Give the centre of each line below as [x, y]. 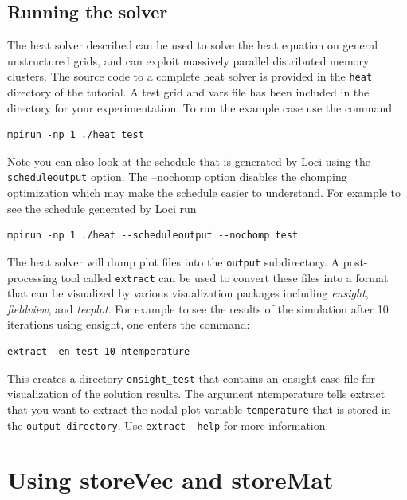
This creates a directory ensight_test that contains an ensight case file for [192, 378]
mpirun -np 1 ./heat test [76, 135]
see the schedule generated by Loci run [102, 208]
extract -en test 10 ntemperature [99, 352]
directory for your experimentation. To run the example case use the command [200, 107]
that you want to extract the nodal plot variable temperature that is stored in [199, 409]
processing [32, 277]
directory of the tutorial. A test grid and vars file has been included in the [188, 92]
